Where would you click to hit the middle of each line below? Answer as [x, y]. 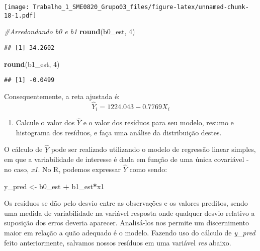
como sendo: [148, 169]
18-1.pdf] [20, 15]
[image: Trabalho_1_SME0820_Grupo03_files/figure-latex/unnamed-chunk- [126, 7]
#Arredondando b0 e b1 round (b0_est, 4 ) [70, 31]
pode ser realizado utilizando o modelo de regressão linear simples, [153, 149]
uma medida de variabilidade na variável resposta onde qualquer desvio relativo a [129, 213]
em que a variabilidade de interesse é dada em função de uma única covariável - [126, 159]
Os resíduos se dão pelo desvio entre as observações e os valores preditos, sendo [126, 203]
